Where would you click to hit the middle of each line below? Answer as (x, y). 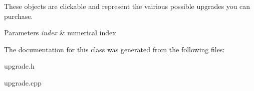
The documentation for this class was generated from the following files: (114, 49)
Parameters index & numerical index (60, 33)
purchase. (19, 16)
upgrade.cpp (23, 82)
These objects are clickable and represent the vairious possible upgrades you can (127, 6)
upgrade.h (19, 66)
